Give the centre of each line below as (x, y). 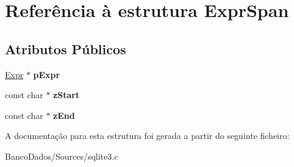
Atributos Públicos (66, 48)
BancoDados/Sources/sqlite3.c (62, 156)
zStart (66, 95)
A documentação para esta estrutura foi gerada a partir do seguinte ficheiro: (147, 136)
